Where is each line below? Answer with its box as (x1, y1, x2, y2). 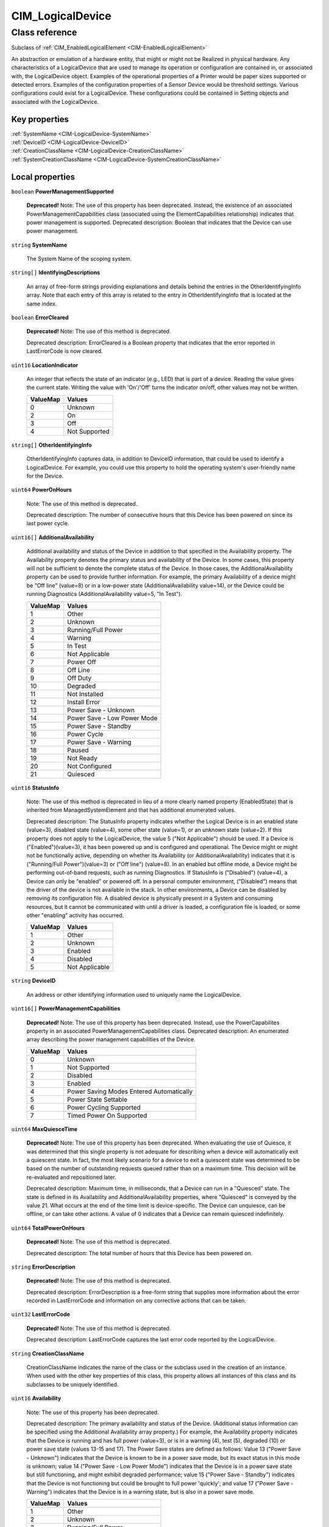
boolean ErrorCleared (11, 314, 69, 321)
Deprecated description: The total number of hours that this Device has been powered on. (26, 1249, 253, 1256)
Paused (67, 746, 89, 754)
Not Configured (67, 762, 112, 770)
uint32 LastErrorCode (11, 1311, 70, 1318)
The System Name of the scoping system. (26, 255, 132, 263)
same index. (26, 300, 57, 307)
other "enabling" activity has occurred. (26, 912, 124, 919)
